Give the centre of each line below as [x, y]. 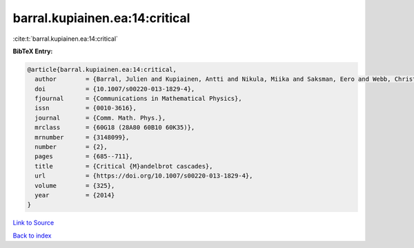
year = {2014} [75, 195]
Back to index [32, 236]
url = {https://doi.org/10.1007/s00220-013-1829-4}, [144, 176]
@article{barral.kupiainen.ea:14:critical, [102, 69]
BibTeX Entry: [33, 51]
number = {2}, [71, 147]
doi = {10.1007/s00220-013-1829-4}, [115, 89]
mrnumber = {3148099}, [82, 137]
